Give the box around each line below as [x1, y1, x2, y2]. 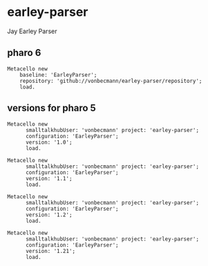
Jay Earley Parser [7, 27, 57, 35]
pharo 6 [7, 47, 41, 59]
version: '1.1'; [25, 175, 73, 182]
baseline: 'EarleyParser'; [19, 71, 97, 78]
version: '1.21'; [25, 247, 76, 254]
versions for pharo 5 [7, 102, 97, 114]
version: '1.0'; [25, 139, 73, 146]
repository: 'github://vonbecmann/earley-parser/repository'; [19, 77, 202, 84]
